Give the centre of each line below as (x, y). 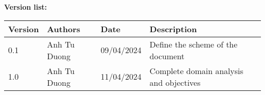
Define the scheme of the (193, 44)
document (167, 56)
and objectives (175, 82)
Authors (64, 29)
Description (173, 29)
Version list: (26, 7)
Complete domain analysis (196, 70)
